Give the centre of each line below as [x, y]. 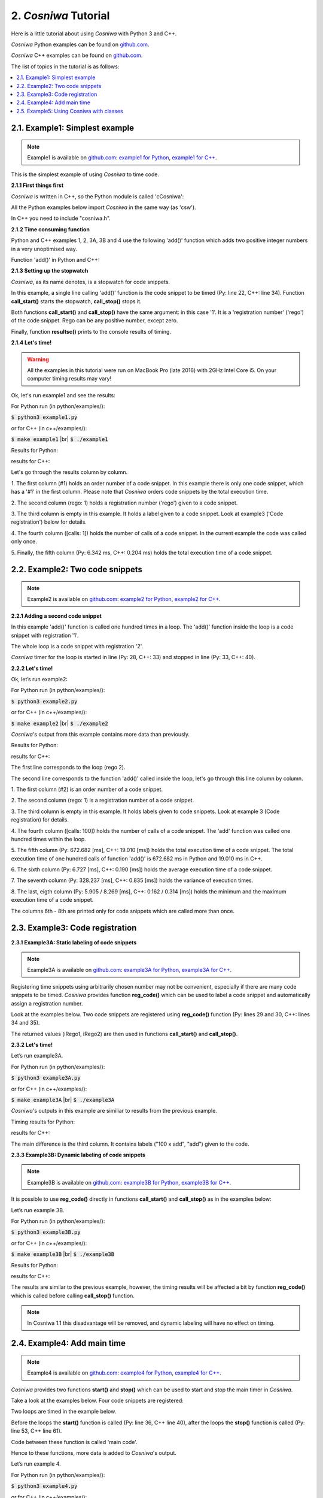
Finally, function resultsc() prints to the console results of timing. [91, 331]
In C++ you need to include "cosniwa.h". [61, 218]
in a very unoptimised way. [44, 249]
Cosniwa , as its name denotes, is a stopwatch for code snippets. [91, 282]
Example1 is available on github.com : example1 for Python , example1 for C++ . [122, 158]
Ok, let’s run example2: [39, 679]
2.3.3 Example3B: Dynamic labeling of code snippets [78, 1155]
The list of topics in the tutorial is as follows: [65, 67]
